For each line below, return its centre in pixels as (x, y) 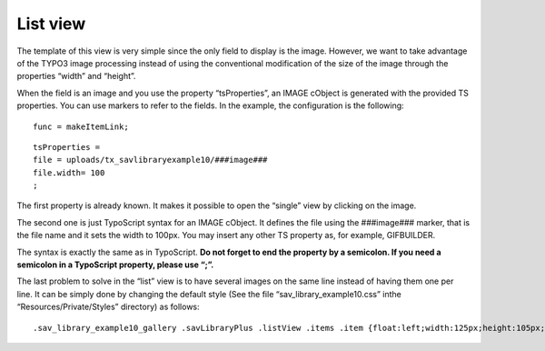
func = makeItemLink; (81, 126)
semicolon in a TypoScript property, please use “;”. (115, 265)
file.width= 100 (69, 172)
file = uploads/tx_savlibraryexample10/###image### (150, 160)
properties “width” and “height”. (76, 76)
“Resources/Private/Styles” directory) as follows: (108, 307)
